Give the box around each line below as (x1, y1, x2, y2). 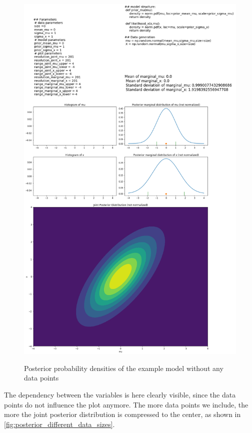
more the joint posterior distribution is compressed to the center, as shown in (4, 409, 241, 419)
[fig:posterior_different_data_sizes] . (4, 418, 115, 429)
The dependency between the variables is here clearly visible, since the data (4, 389, 236, 400)
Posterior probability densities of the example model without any (24, 362, 223, 373)
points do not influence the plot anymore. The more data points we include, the (4, 399, 248, 409)
